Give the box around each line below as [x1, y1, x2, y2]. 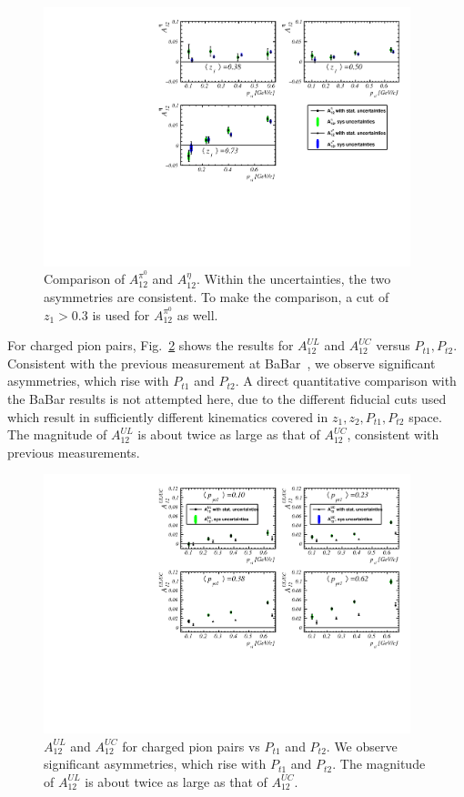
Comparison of [44, 269, 126, 288]
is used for [92, 305, 150, 324]
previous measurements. [7, 442, 140, 461]
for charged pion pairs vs [122, 736, 260, 755]
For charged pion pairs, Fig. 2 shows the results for [7, 336, 294, 355]
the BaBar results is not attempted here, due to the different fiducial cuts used [7, 388, 447, 408]
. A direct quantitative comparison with [235, 371, 457, 390]
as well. [177, 305, 218, 324]
